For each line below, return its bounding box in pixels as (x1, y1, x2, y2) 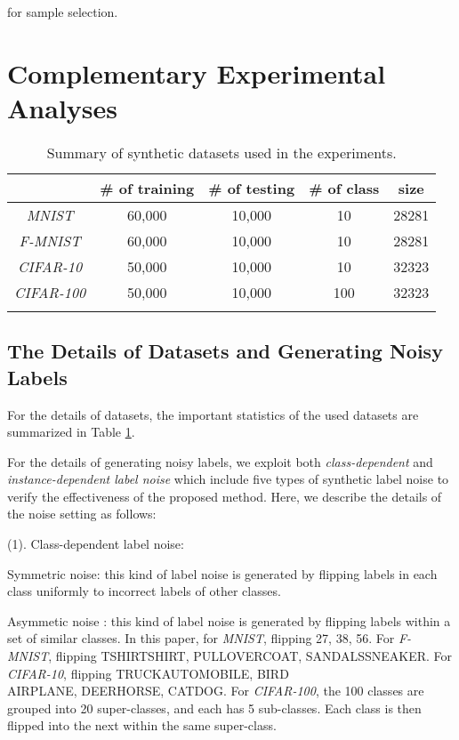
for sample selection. (7, 3, 118, 20)
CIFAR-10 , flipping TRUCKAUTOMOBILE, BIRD (7, 664, 289, 682)
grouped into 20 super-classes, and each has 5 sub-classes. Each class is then (7, 698, 422, 717)
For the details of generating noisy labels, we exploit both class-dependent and (7, 452, 433, 471)
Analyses (7, 89, 117, 125)
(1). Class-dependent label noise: (7, 535, 184, 553)
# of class (309, 177, 380, 198)
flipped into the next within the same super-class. (7, 716, 277, 735)
